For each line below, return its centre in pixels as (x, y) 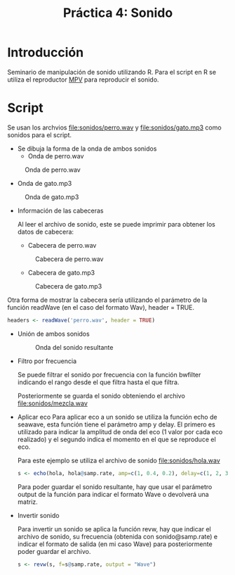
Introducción (46, 52)
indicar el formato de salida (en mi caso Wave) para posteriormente (115, 544)
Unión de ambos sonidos (53, 334)
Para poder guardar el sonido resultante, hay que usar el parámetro (115, 486)
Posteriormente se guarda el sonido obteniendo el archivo (101, 396)
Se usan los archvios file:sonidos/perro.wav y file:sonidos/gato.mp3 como (115, 127)
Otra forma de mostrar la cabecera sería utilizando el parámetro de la (107, 300)
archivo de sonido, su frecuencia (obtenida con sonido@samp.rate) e (117, 536)
